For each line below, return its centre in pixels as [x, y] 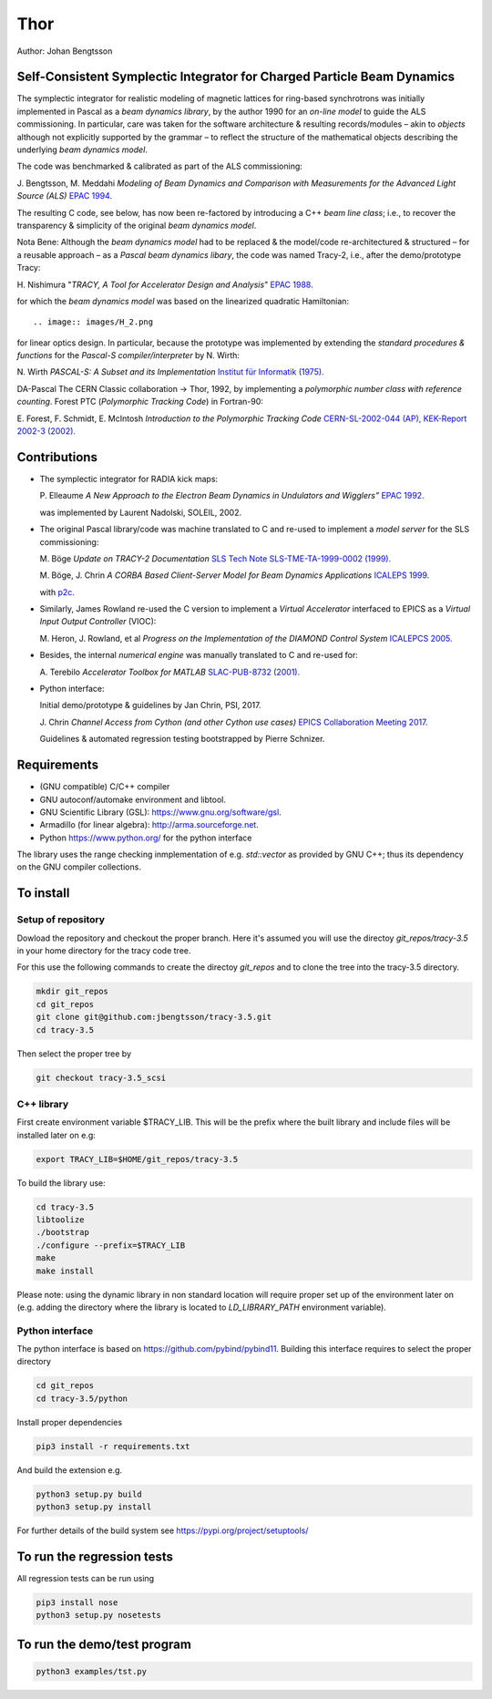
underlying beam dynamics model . [82, 149]
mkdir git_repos [72, 992]
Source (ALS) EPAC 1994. [65, 196]
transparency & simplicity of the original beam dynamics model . [137, 225]
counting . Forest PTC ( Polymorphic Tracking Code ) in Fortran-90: [140, 402]
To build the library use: [61, 1183]
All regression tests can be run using [86, 1579]
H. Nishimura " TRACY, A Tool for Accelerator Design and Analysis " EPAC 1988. [165, 284]
